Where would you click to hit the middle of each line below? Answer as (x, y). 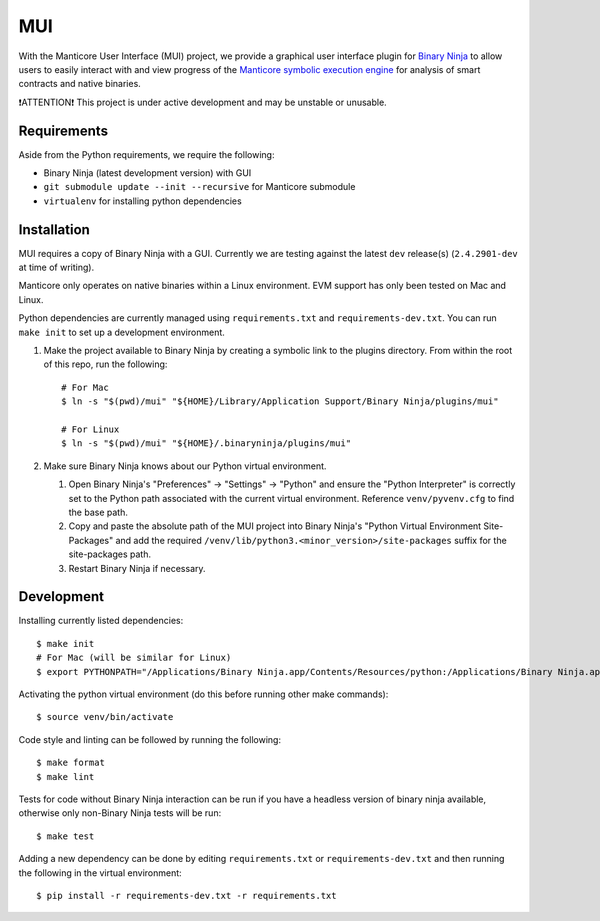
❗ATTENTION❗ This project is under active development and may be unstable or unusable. (202, 102)
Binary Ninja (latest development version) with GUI (147, 173)
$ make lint (65, 776)
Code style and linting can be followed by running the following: (150, 739)
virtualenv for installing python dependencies (142, 201)
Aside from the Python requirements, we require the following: (146, 154)
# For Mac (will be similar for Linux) (134, 658)
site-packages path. (110, 554)
